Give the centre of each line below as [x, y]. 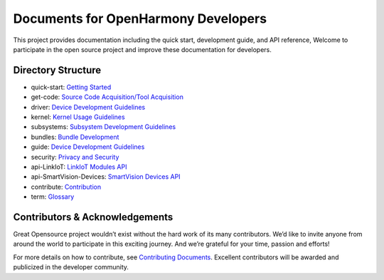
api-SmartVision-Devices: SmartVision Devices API [106, 177]
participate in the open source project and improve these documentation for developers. [142, 49]
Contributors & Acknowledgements [93, 217]
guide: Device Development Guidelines [88, 147]
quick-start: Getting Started [71, 87]
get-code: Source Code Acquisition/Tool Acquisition [107, 97]
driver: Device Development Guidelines [88, 107]
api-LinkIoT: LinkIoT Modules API [79, 167]
